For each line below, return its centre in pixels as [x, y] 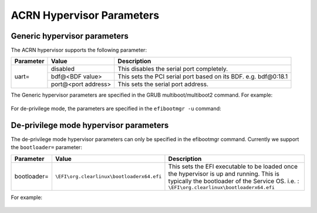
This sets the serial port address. [163, 84]
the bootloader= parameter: [46, 147]
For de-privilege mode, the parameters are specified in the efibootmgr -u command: [116, 108]
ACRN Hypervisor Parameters [85, 15]
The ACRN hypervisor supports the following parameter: [79, 50]
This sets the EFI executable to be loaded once [233, 166]
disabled [63, 69]
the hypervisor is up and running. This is [224, 174]
